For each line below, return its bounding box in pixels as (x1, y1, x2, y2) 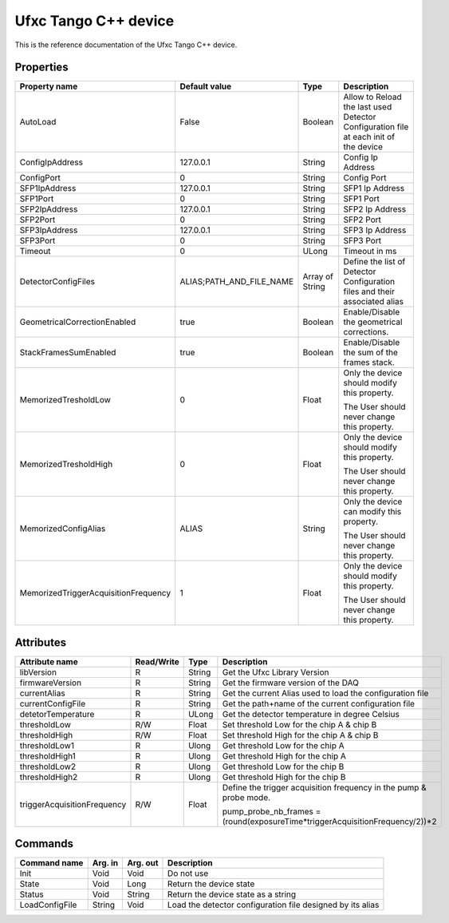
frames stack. (343, 357, 395, 368)
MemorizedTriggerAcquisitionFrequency (19, 588, 171, 599)
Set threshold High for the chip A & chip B (222, 729, 379, 740)
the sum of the (343, 347, 399, 359)
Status (19, 889, 44, 900)
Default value (179, 81, 232, 92)
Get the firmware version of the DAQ (222, 677, 359, 688)
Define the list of (343, 256, 406, 267)
